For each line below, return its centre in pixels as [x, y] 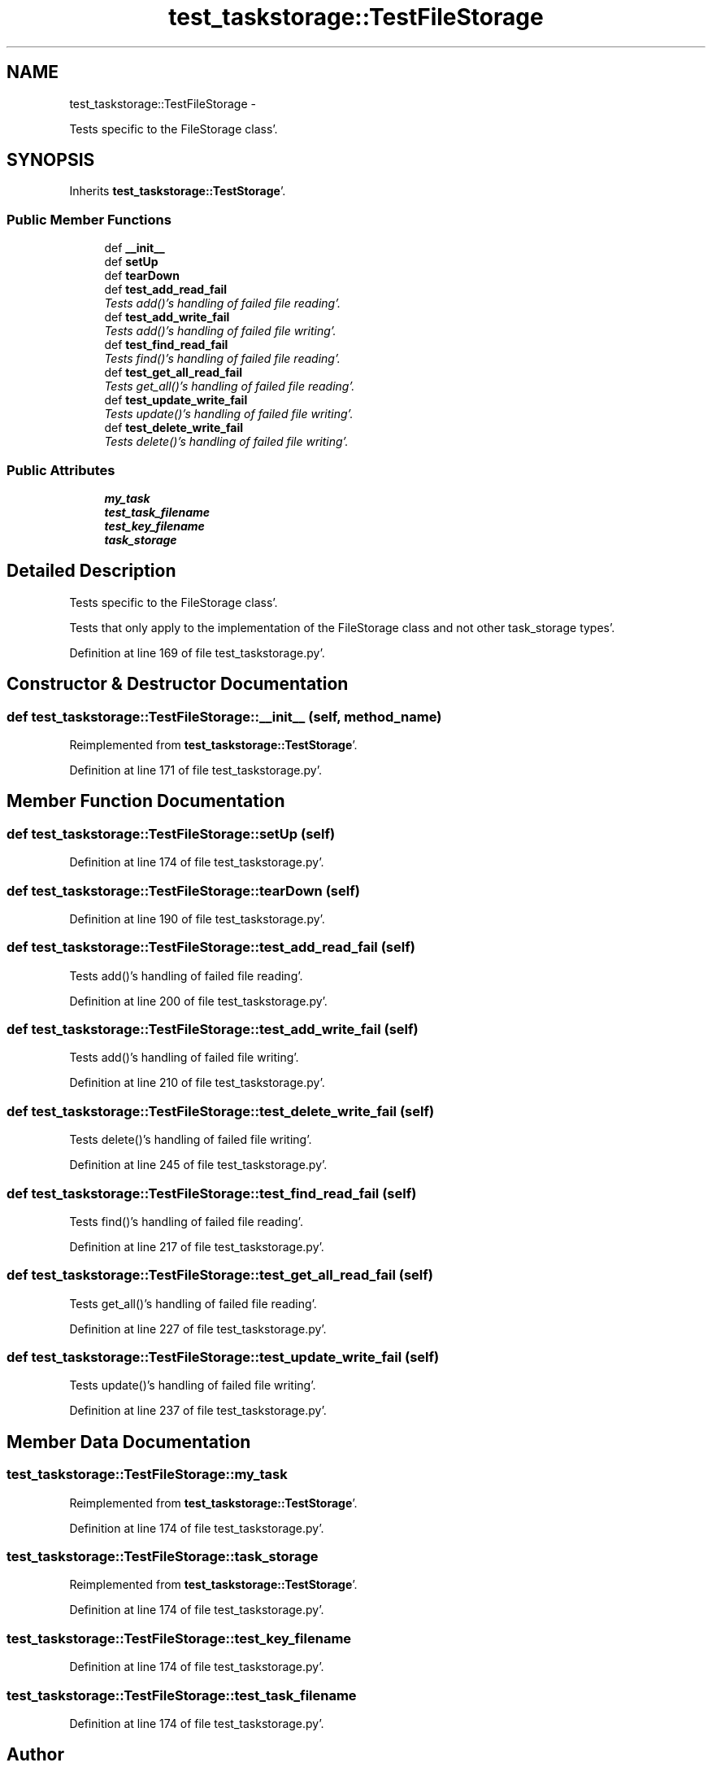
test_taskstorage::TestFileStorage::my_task [147, 1475]
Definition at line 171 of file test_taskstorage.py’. [195, 770]
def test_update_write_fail [176, 400]
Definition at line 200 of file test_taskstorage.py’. [198, 1001]
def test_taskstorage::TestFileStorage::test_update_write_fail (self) [223, 1357]
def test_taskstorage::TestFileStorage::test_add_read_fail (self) [211, 947]
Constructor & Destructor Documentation [178, 684]
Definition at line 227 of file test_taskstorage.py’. [198, 1329]
